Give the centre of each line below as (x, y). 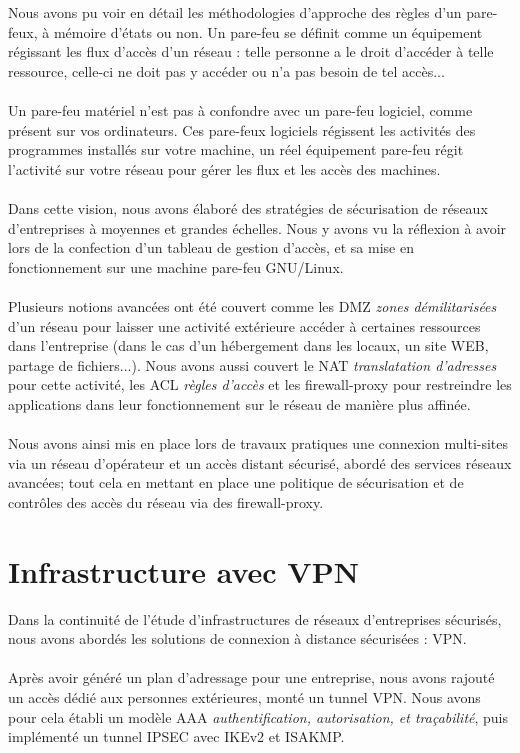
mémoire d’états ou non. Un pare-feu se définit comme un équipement (268, 31)
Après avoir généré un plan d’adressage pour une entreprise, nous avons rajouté (251, 677)
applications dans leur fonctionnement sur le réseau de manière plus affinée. (239, 403)
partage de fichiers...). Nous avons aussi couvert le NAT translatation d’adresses (252, 364)
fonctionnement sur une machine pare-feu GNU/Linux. (176, 266)
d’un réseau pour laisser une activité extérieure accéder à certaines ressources (244, 325)
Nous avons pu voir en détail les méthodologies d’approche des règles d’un (235, 12)
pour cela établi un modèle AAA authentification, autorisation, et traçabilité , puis (258, 716)
